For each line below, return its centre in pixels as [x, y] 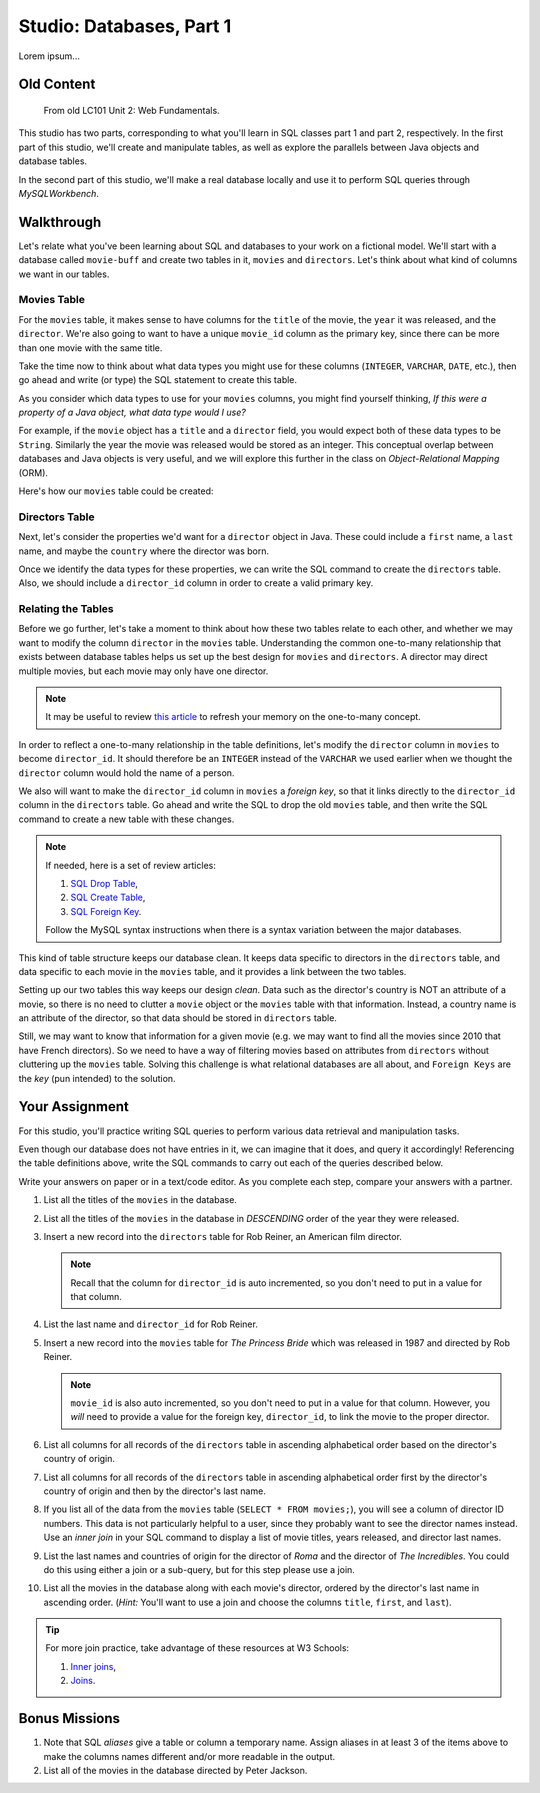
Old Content [57, 84]
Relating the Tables [66, 609]
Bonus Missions [69, 1718]
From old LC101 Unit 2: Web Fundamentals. [131, 110]
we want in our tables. [64, 274]
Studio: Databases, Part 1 [125, 26]
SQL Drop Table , [104, 883]
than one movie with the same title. [90, 347]
